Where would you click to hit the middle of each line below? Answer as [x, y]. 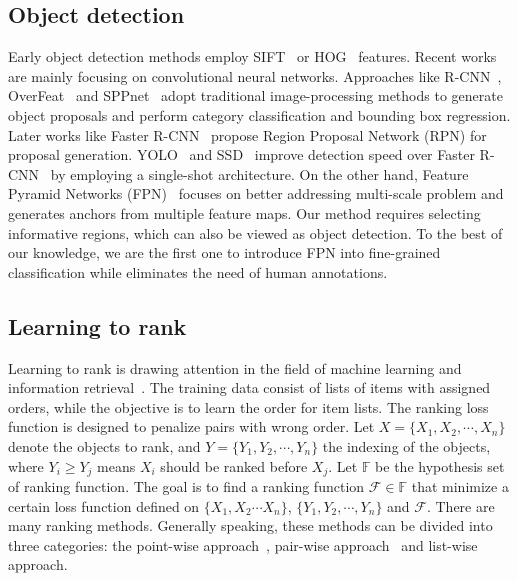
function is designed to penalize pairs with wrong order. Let [191, 426]
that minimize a [460, 485]
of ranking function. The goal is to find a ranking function [186, 485]
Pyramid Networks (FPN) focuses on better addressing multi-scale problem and [256, 193]
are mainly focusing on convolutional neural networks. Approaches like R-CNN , [255, 75]
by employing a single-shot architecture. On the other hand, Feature [259, 173]
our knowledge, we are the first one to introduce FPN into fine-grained [224, 252]
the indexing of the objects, [406, 445]
